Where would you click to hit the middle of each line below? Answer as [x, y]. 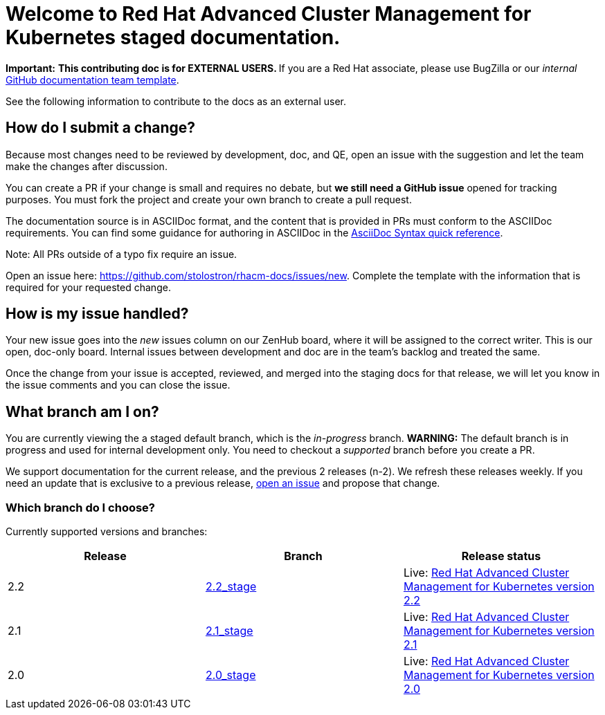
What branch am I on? [82, 411]
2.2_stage [231, 587]
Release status [501, 556]
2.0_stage [231, 675]
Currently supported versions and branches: [107, 532]
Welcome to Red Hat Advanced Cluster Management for [269, 14]
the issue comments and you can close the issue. [118, 385]
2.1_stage [229, 631]
